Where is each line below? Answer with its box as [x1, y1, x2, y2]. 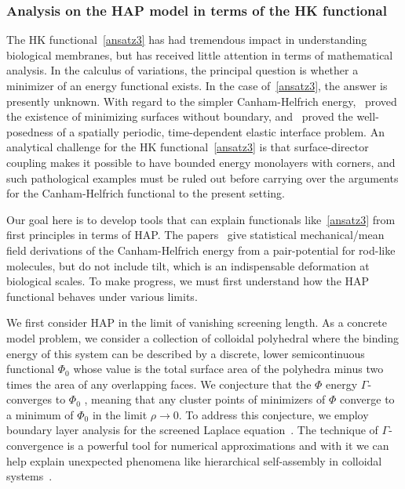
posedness [6, 123, 53, 139]
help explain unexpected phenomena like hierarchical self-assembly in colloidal [6, 452, 382, 469]
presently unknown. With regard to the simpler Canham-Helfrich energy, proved [6, 92, 397, 109]
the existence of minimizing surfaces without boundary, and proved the [6, 108, 353, 125]
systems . [6, 468, 53, 484]
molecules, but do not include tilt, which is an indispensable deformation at [6, 257, 370, 273]
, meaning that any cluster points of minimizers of [84, 391, 326, 407]
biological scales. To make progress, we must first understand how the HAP [6, 273, 370, 289]
